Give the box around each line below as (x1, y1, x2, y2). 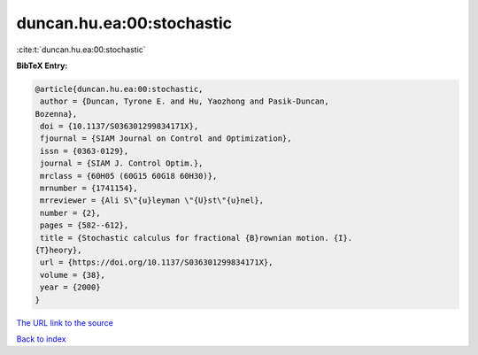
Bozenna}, (35, 109, 78, 119)
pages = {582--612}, (40, 220, 129, 230)
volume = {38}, (40, 270, 106, 280)
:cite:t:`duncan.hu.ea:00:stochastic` (16, 44, 146, 55)
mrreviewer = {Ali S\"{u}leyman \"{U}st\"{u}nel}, (40, 196, 265, 205)
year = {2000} (40, 282, 101, 292)
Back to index (16, 333, 66, 344)
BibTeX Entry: (16, 60, 68, 71)
